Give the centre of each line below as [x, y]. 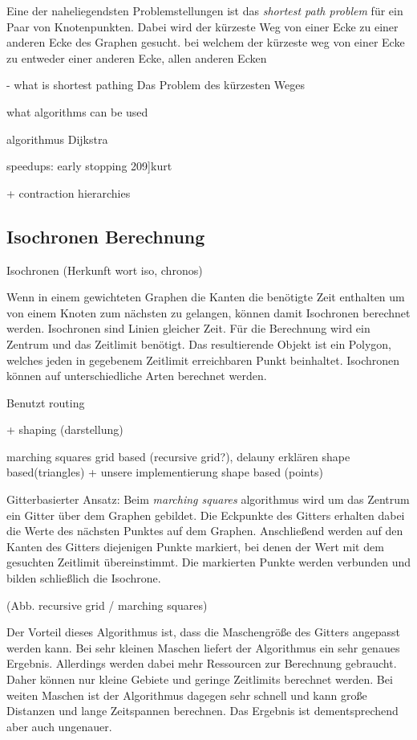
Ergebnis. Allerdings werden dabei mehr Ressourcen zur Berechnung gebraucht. [202, 663]
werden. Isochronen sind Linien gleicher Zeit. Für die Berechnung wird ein [188, 328]
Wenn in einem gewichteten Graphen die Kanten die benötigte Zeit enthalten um [206, 297]
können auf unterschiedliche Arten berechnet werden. [137, 376]
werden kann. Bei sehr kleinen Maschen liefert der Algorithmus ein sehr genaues [203, 647]
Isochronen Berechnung [106, 236]
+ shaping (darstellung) [65, 429]
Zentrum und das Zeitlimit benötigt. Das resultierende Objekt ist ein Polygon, [199, 343]
